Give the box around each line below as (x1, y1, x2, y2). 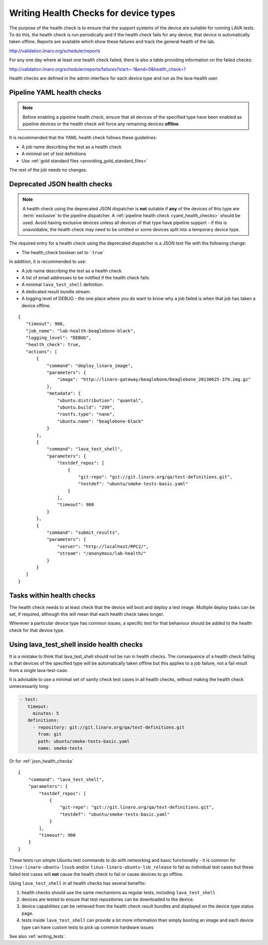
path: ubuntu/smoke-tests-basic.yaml (38, 738, 130, 744)
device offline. (21, 302, 51, 308)
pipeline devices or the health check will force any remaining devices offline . (22, 121, 180, 127)
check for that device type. (9, 627, 65, 633)
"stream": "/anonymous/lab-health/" (57, 551, 146, 556)
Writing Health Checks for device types (9, 7, 176, 18)
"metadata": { (46, 391, 81, 396)
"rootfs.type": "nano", (57, 412, 115, 417)
